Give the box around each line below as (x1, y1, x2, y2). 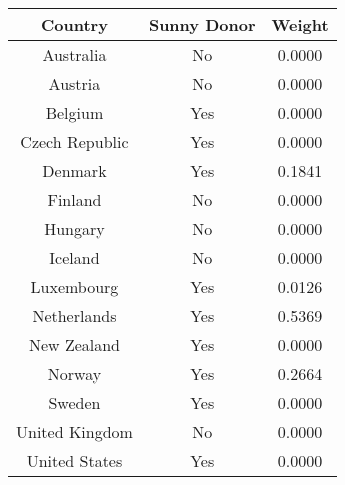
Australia (42, 43, 107, 66)
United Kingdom (16, 420, 133, 443)
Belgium (45, 101, 104, 124)
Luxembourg (30, 275, 119, 298)
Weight (271, 13, 329, 36)
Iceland (49, 246, 100, 269)
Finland (47, 188, 102, 211)
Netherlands (32, 304, 117, 327)
